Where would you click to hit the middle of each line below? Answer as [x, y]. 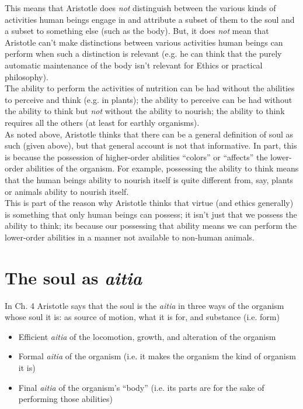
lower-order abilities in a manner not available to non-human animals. [130, 237]
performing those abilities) [66, 399]
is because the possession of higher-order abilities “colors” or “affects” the [136, 157]
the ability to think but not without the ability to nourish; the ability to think [145, 111]
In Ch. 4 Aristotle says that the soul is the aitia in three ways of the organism [144, 305]
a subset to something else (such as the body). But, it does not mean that [137, 31]
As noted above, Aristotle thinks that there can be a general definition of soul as [149, 134]
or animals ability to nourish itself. [67, 191]
